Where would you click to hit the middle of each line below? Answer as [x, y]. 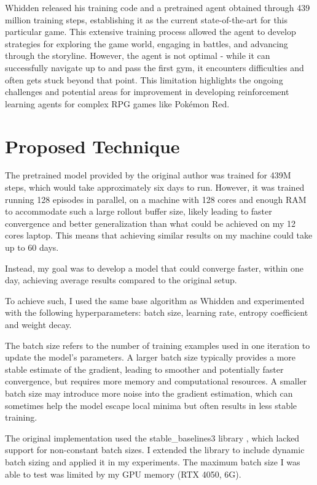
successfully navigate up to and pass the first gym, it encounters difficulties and [155, 67]
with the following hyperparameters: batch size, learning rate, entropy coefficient [157, 312]
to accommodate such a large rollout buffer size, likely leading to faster [139, 211]
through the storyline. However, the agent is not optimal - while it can [138, 55]
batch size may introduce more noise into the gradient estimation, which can [149, 393]
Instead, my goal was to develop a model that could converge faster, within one [154, 268]
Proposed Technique [92, 146]
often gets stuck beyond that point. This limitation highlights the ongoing [144, 79]
